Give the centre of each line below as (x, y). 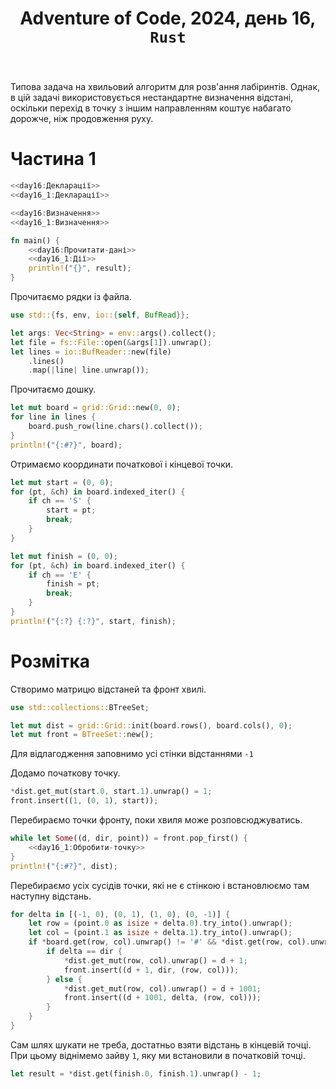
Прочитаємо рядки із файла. (71, 296)
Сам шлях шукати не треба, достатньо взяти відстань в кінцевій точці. (161, 1044)
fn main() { (35, 240)
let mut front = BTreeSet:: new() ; (82, 735)
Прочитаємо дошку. (53, 389)
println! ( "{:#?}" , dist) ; (64, 866)
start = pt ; (71, 510)
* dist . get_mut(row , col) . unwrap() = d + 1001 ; (162, 988)
